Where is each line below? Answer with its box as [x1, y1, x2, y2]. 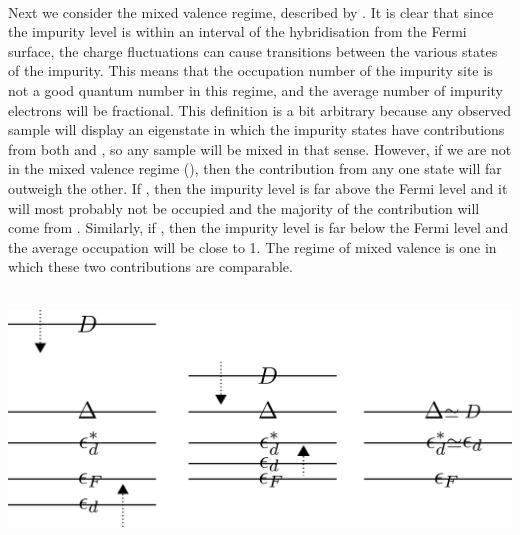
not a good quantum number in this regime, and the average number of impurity [8, 79, 503, 100]
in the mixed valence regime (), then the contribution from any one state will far [8, 158, 502, 179]
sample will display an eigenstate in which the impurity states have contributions [8, 119, 505, 140]
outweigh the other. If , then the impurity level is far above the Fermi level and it [8, 177, 508, 198]
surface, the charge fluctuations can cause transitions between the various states [8, 40, 498, 61]
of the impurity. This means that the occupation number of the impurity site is [8, 60, 493, 81]
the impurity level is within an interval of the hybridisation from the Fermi [8, 21, 467, 42]
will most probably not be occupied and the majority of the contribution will [8, 197, 480, 218]
